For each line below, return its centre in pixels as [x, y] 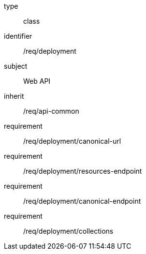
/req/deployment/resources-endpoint [83, 171]
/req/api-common [51, 111]
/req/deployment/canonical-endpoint [82, 201]
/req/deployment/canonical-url [72, 141]
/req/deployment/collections [68, 231]
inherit [14, 96]
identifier [18, 36]
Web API [37, 81]
